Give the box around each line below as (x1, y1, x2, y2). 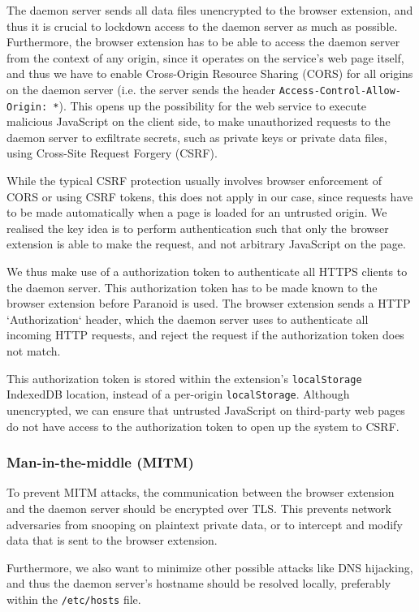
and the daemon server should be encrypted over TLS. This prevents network (6, 499, 391, 516)
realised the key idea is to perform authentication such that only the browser (6, 219, 389, 236)
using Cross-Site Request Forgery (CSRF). (6, 144, 218, 162)
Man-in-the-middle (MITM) (6, 452, 194, 472)
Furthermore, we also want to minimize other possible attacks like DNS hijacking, (6, 558, 413, 575)
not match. (6, 343, 61, 359)
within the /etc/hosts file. (6, 590, 141, 607)
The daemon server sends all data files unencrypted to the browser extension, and (6, 2, 413, 18)
